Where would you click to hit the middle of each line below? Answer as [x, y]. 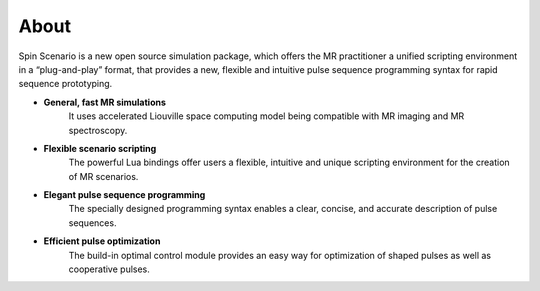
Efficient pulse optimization [102, 241]
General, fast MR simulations [105, 102]
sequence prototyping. [65, 84]
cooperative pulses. [109, 269]
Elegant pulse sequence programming [124, 195]
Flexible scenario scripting [100, 148]
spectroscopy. [98, 130]
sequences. [92, 222]
